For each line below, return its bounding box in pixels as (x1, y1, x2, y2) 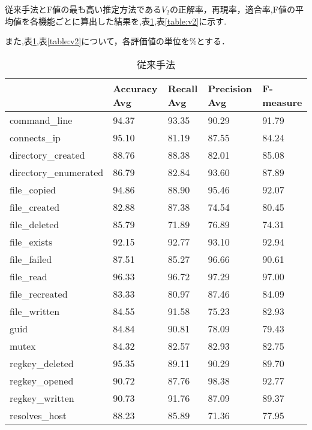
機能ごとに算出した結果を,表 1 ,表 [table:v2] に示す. (38, 14, 227, 27)
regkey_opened (10, 373, 74, 387)
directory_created (10, 147, 85, 162)
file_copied (10, 182, 56, 196)
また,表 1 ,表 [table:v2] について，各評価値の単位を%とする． (5, 35, 230, 47)
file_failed (10, 252, 52, 266)
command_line (10, 113, 73, 127)
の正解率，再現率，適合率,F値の (169, 3, 295, 15)
